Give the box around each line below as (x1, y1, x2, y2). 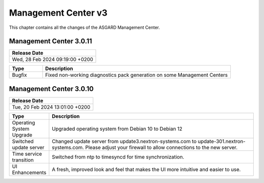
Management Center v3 (9, 7, 108, 18)
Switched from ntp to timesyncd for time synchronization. (51, 153, 184, 160)
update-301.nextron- (198, 137, 246, 144)
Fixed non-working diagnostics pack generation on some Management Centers (45, 71, 228, 78)
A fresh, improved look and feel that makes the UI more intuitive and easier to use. (51, 166, 241, 173)
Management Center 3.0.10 (9, 85, 94, 93)
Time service (12, 150, 43, 157)
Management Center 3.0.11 (9, 37, 92, 46)
